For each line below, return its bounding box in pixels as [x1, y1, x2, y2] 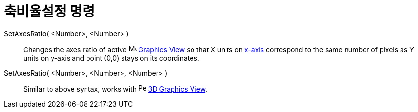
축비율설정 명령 [4, 3, 95, 20]
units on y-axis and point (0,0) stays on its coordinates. [23, 53, 199, 62]
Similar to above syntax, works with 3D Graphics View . [23, 84, 208, 93]
